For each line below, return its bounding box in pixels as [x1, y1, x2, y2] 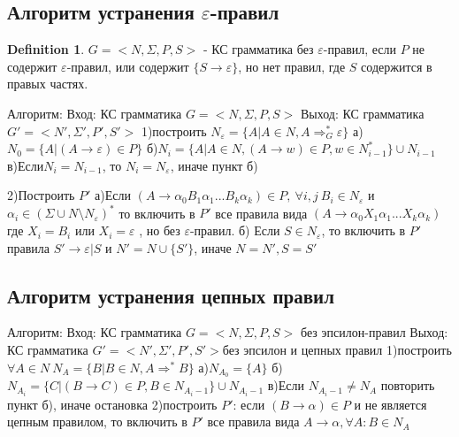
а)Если [95, 186, 132, 204]
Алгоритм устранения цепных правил [7, 281, 334, 309]
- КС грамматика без [203, 40, 314, 58]
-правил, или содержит [66, 57, 189, 75]
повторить [380, 376, 435, 395]
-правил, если [323, 40, 397, 58]
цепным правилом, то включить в [7, 412, 187, 431]
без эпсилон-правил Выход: [301, 323, 448, 341]
